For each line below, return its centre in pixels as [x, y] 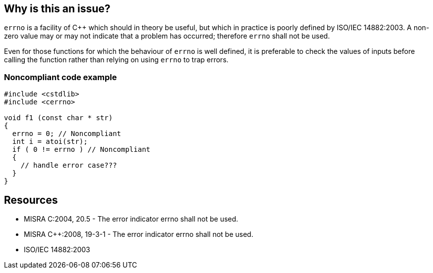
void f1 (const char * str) [59, 118]
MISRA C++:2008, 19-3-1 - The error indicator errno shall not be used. [139, 234]
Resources [31, 200]
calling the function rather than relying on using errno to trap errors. [116, 60]
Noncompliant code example [61, 77]
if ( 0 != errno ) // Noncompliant [81, 150]
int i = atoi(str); [50, 142]
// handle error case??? [69, 165]
